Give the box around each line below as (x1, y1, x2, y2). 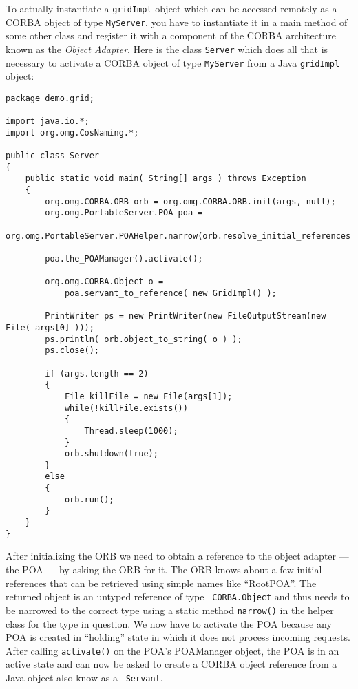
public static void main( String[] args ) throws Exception (25, 173, 306, 184)
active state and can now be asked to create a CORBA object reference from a (6, 657, 337, 671)
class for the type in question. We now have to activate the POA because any (6, 616, 332, 630)
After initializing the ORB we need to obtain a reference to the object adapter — (6, 549, 349, 563)
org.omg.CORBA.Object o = (45, 277, 164, 287)
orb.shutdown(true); (64, 449, 158, 459)
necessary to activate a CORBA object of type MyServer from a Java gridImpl (6, 55, 340, 70)
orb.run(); (64, 494, 114, 505)
